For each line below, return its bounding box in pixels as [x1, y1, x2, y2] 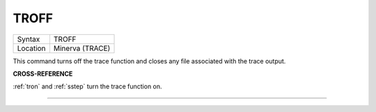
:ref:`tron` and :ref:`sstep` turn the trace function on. [13, 82, 163, 90]
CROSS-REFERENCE [13, 70, 73, 78]
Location [17, 43, 46, 53]
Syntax [17, 34, 40, 44]
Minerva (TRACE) [53, 43, 111, 53]
